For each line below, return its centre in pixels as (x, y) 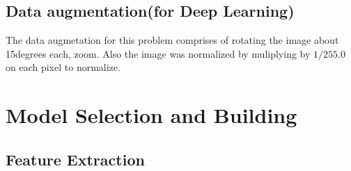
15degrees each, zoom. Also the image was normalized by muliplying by (158, 53)
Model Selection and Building (151, 115)
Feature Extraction (75, 159)
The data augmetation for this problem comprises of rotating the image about (172, 40)
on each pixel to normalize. (63, 67)
